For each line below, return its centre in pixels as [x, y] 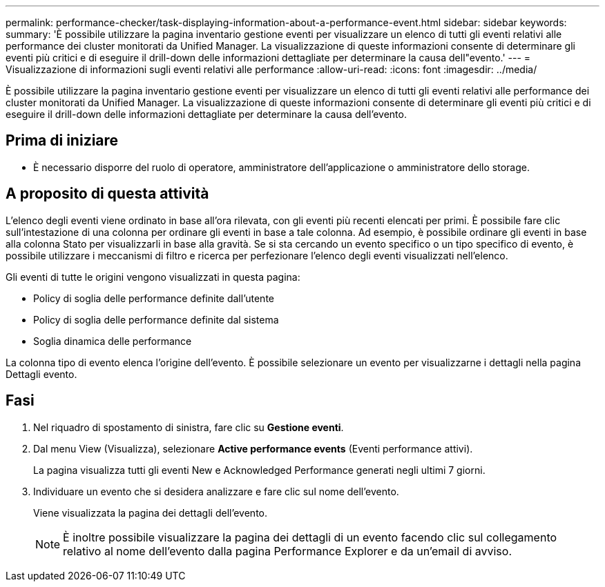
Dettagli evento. [41, 374]
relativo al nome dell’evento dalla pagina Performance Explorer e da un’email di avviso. [288, 551]
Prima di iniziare [62, 141]
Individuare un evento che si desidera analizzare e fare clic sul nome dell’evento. [216, 491]
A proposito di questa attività [107, 194]
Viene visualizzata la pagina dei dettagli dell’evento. [151, 513]
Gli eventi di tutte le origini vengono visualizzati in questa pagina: [153, 277]
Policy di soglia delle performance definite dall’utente [154, 298]
